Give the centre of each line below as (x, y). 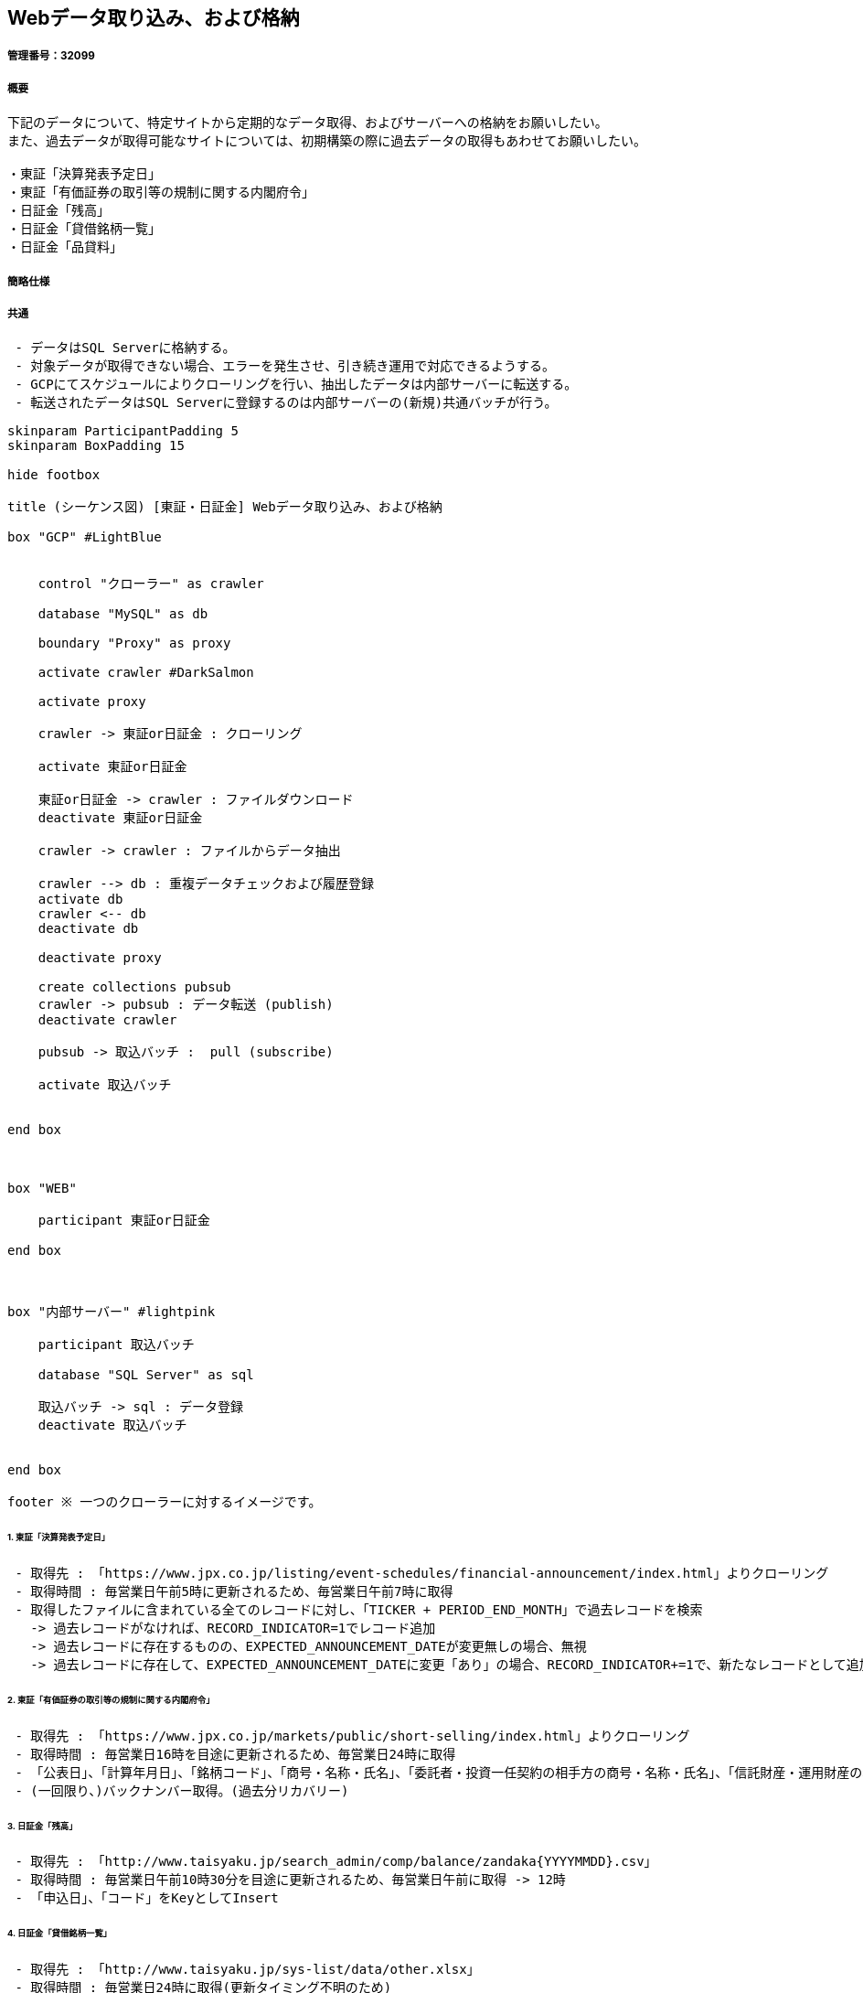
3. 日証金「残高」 (43, 1826)
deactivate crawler (107, 1020)
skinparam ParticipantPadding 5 (123, 431)
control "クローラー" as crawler (151, 584)
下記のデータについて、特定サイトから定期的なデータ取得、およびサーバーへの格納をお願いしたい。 (308, 123)
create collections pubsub (134, 987)
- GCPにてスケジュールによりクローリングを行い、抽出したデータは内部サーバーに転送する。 (296, 385)
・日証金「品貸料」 (65, 247)
